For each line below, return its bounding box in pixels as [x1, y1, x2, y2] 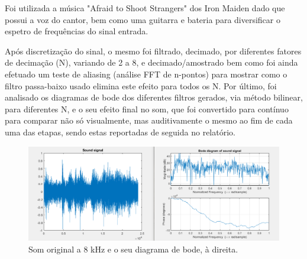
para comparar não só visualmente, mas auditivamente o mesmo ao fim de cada [5, 114, 293, 127]
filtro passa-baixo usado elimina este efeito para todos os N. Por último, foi [5, 79, 277, 92]
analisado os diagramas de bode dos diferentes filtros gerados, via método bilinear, [5, 91, 303, 103]
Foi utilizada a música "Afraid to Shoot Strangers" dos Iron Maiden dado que [5, 2, 285, 14]
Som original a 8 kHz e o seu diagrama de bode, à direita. [28, 242, 238, 255]
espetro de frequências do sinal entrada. [5, 25, 148, 37]
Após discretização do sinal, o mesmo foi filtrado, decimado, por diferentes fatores [5, 44, 302, 57]
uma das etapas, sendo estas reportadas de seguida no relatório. [5, 125, 235, 138]
